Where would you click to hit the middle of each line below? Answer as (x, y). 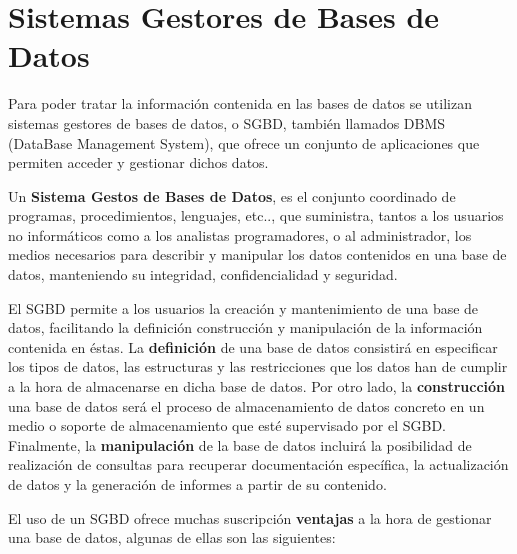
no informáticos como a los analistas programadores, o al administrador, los (240, 234)
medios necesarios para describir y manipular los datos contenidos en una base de (257, 254)
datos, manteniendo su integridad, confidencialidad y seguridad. (203, 274)
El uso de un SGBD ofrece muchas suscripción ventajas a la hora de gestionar (250, 517)
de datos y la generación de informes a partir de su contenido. (197, 484)
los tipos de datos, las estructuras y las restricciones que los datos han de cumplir (258, 366)
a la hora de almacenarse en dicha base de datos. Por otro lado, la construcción (257, 386)
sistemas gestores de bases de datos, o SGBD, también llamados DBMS (227, 122)
